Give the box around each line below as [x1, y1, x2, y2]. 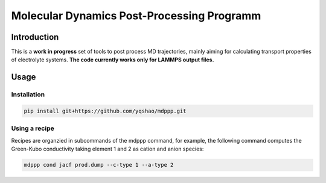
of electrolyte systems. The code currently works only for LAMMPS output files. [11, 56, 214, 63]
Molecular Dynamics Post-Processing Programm [11, 9, 261, 22]
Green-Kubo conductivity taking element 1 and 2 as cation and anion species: [11, 145, 204, 153]
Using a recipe [11, 124, 54, 132]
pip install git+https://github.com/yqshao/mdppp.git [24, 108, 187, 114]
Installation [11, 90, 45, 99]
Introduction [11, 32, 59, 42]
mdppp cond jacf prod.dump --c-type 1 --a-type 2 [24, 161, 174, 169]
